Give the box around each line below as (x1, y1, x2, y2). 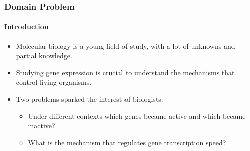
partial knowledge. (16, 50, 72, 61)
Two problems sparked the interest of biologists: (16, 94, 163, 104)
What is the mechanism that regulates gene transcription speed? (28, 137, 226, 147)
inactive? (28, 120, 55, 131)
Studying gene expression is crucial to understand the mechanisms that (16, 67, 235, 77)
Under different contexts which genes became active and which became (28, 110, 246, 121)
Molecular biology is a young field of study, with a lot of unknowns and (16, 40, 235, 51)
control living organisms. (16, 77, 92, 87)
